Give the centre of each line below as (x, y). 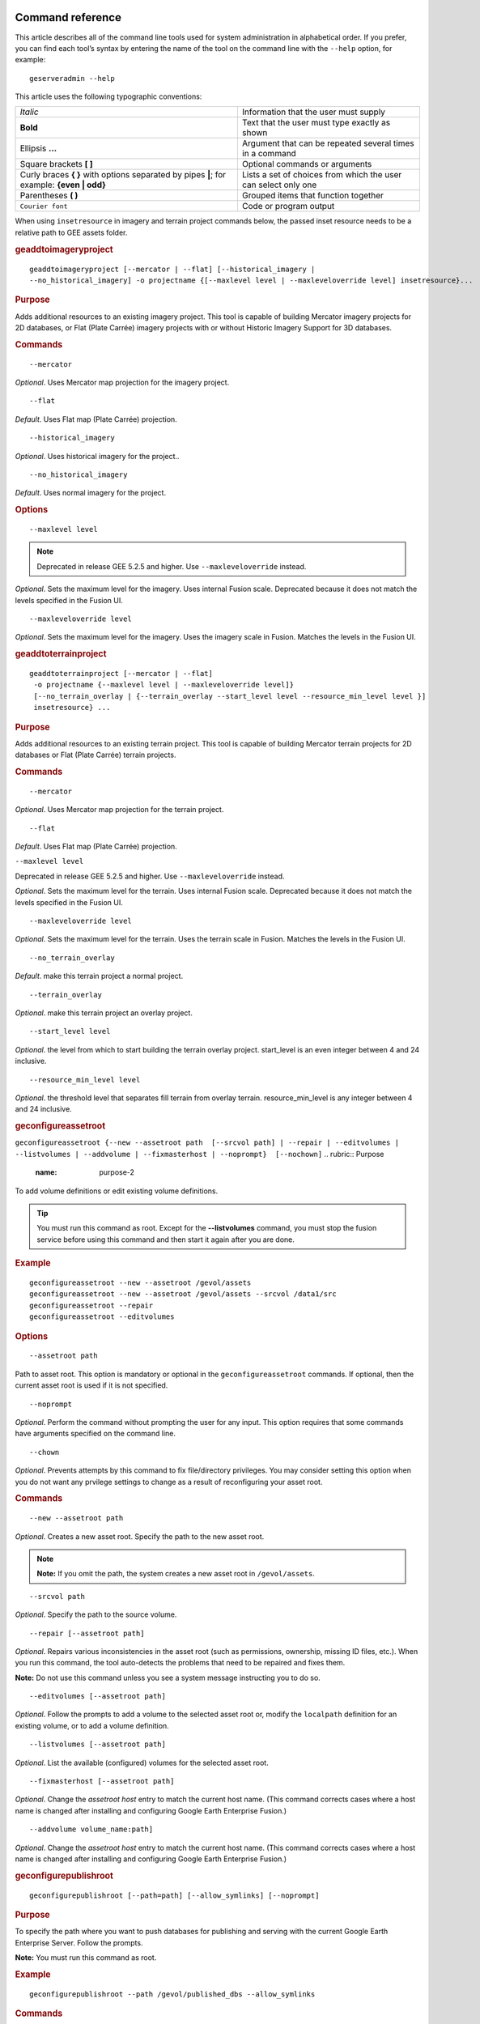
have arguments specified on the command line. (95, 1434)
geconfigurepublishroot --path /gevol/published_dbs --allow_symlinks (172, 1994)
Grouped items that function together (313, 196)
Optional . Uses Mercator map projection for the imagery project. (122, 382)
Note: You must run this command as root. (86, 1958)
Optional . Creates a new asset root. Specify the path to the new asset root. (140, 1536)
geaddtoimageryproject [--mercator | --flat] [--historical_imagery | (172, 269)
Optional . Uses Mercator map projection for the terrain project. (119, 810)
